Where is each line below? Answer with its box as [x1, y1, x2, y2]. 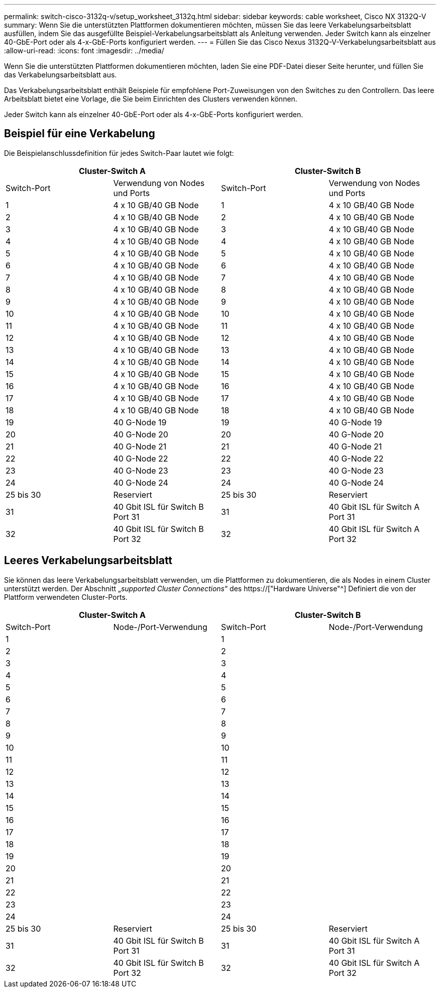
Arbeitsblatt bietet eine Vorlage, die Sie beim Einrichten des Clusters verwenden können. [4, 95, 297, 103]
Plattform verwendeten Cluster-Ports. [4, 592, 128, 601]
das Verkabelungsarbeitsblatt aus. [4, 70, 117, 79]
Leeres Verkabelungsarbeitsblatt [4, 554, 173, 567]
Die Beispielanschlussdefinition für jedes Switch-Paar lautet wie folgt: [4, 148, 234, 157]
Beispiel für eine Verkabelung [4, 127, 155, 140]
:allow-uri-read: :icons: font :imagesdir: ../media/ [4, 46, 164, 55]
